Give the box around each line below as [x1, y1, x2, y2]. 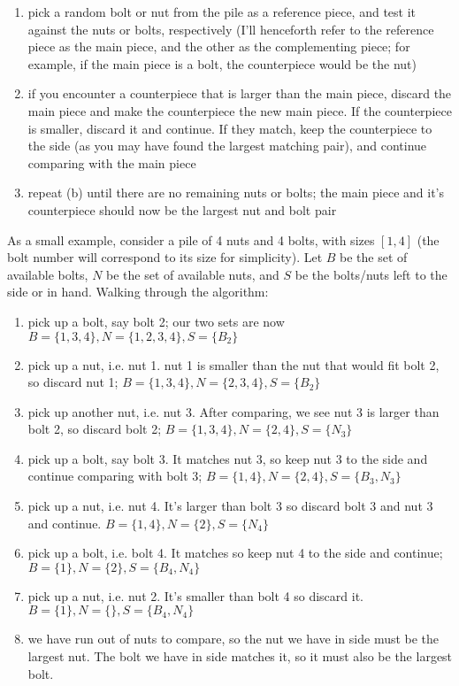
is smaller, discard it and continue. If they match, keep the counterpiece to [27, 119, 432, 137]
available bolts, [7, 265, 88, 283]
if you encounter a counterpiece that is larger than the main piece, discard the [27, 84, 452, 103]
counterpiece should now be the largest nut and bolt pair [27, 200, 337, 219]
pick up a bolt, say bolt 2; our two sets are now [27, 312, 285, 330]
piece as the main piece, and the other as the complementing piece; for [27, 37, 410, 56]
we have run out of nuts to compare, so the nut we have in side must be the [27, 629, 440, 648]
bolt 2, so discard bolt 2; [27, 420, 162, 438]
